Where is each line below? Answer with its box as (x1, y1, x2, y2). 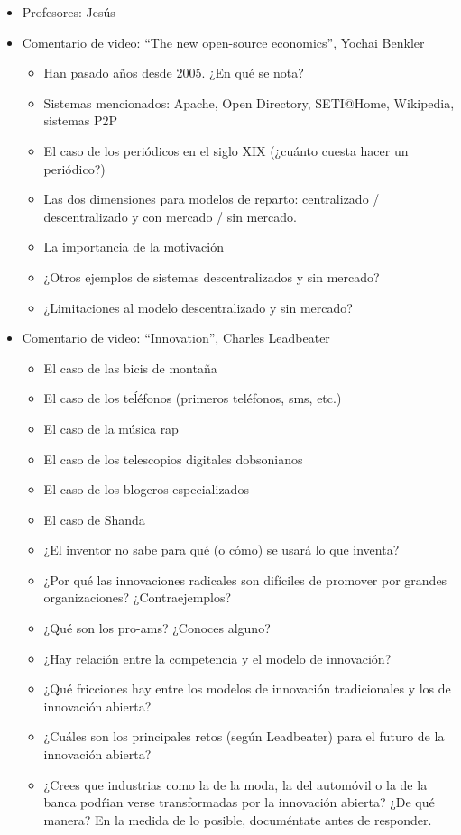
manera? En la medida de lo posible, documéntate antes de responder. (43, 810, 432, 829)
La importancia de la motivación (43, 237, 224, 256)
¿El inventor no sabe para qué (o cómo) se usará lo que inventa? (43, 540, 400, 559)
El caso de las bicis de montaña (43, 358, 217, 377)
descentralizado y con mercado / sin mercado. (43, 206, 297, 225)
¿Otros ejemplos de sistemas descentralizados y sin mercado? (43, 267, 380, 286)
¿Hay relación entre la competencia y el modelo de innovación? (43, 648, 392, 667)
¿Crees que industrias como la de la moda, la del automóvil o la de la (43, 775, 428, 794)
